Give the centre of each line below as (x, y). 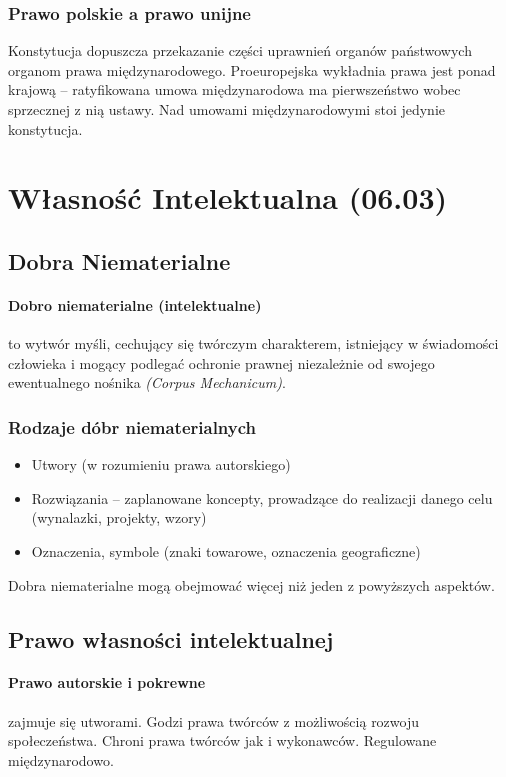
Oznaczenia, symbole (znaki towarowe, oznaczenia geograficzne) (226, 550)
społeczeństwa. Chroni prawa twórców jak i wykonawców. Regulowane (222, 740)
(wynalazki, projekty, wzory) (119, 517)
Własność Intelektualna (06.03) (228, 197)
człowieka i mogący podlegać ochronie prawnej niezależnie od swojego (221, 362)
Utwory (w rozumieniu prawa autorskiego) (161, 464)
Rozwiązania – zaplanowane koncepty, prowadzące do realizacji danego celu (262, 497)
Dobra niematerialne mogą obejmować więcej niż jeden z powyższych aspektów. (251, 584)
